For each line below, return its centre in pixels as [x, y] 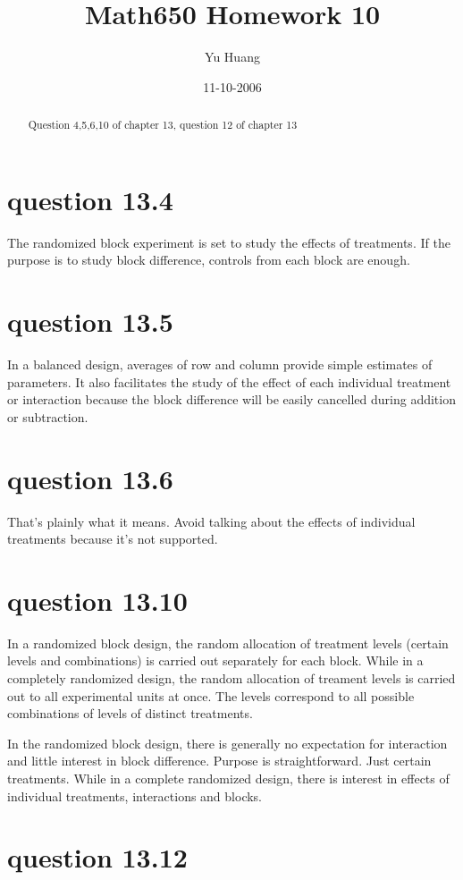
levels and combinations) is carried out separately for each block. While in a [215, 660]
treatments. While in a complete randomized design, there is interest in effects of [228, 778]
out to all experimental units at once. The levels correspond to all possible [211, 695]
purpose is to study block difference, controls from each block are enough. [209, 260]
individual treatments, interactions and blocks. [135, 795]
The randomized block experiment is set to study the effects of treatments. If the [229, 242]
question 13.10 [97, 600]
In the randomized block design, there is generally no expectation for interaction [227, 743]
